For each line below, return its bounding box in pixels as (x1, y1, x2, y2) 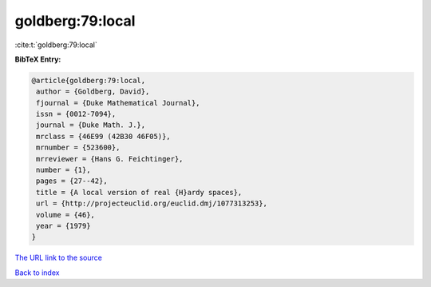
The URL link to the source (14, 253, 103, 263)
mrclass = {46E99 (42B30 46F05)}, (36, 132, 171, 141)
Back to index (14, 268, 60, 277)
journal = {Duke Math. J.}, (36, 121, 146, 130)
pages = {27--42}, (36, 177, 108, 185)
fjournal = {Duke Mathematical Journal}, (36, 98, 200, 107)
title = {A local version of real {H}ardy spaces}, (36, 188, 243, 197)
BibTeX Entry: (14, 54, 61, 64)
